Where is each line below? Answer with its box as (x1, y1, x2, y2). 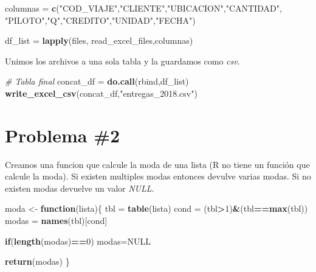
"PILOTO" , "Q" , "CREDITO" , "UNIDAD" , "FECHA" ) (5, 13, 196, 26)
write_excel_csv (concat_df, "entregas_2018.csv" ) (5, 86, 197, 99)
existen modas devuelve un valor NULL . (5, 181, 154, 194)
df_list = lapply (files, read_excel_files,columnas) (5, 34, 193, 47)
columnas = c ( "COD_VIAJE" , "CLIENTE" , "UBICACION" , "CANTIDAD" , (5, 2, 282, 14)
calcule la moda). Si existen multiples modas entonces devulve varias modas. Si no (5, 170, 311, 183)
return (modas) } (5, 255, 70, 268)
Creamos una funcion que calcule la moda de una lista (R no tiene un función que (5, 158, 310, 170)
